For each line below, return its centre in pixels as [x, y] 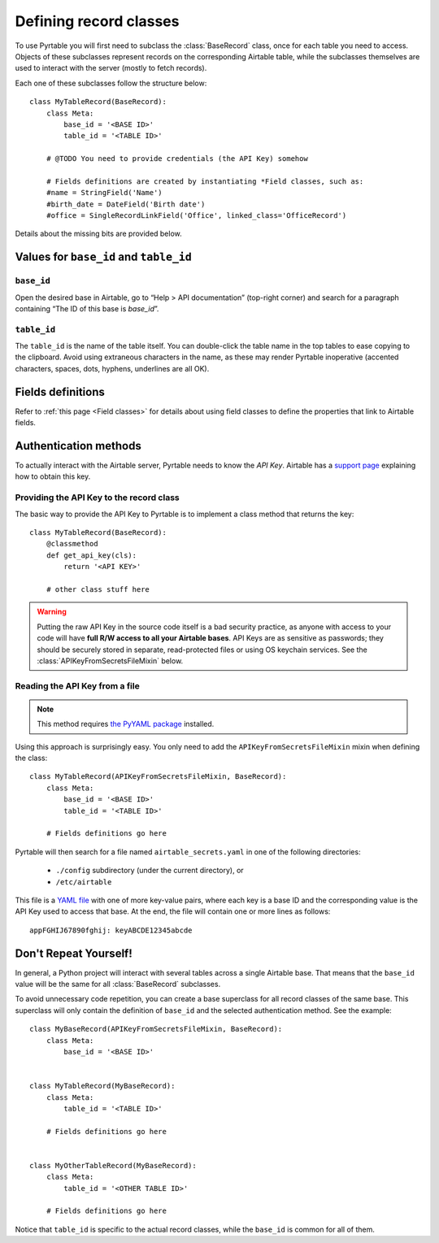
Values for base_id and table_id [104, 257]
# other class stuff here [98, 589]
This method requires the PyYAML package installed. [126, 724]
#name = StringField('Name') [104, 193]
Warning [52, 612]
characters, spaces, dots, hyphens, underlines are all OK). [112, 368]
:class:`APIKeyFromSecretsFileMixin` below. [110, 661]
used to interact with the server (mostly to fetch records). [111, 68]
